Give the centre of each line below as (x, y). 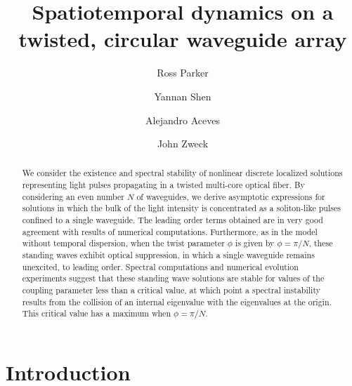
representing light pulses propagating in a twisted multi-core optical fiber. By (163, 185)
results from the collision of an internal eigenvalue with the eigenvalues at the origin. (177, 301)
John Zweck (183, 144)
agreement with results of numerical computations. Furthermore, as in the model (170, 231)
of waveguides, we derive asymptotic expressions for (231, 196)
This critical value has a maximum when (96, 313)
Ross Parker (183, 73)
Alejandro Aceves (183, 120)
